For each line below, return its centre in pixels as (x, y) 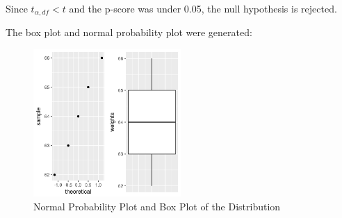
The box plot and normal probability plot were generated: (129, 32)
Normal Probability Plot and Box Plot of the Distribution (157, 206)
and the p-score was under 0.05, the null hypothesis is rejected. (203, 8)
